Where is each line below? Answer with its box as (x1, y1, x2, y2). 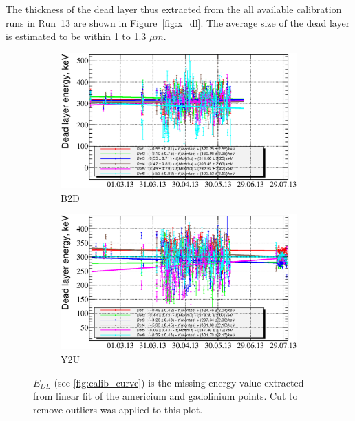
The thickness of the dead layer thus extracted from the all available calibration (6, 2, 342, 16)
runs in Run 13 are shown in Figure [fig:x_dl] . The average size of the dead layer (6, 15, 350, 30)
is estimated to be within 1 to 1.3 (6, 29, 147, 43)
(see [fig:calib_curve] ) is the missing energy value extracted (54, 375, 304, 389)
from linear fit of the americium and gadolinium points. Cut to (33, 389, 298, 403)
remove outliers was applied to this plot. (33, 402, 203, 416)
